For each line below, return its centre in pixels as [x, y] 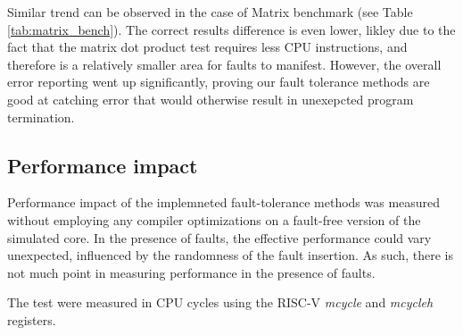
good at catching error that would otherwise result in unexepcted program [211, 99]
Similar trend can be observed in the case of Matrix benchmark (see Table [210, 12]
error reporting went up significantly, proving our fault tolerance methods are [219, 82]
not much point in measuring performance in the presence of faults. [191, 272]
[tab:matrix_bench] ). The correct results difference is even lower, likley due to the [231, 29]
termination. [41, 117]
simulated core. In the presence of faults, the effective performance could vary [219, 237]
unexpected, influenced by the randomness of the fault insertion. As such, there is [230, 255]
